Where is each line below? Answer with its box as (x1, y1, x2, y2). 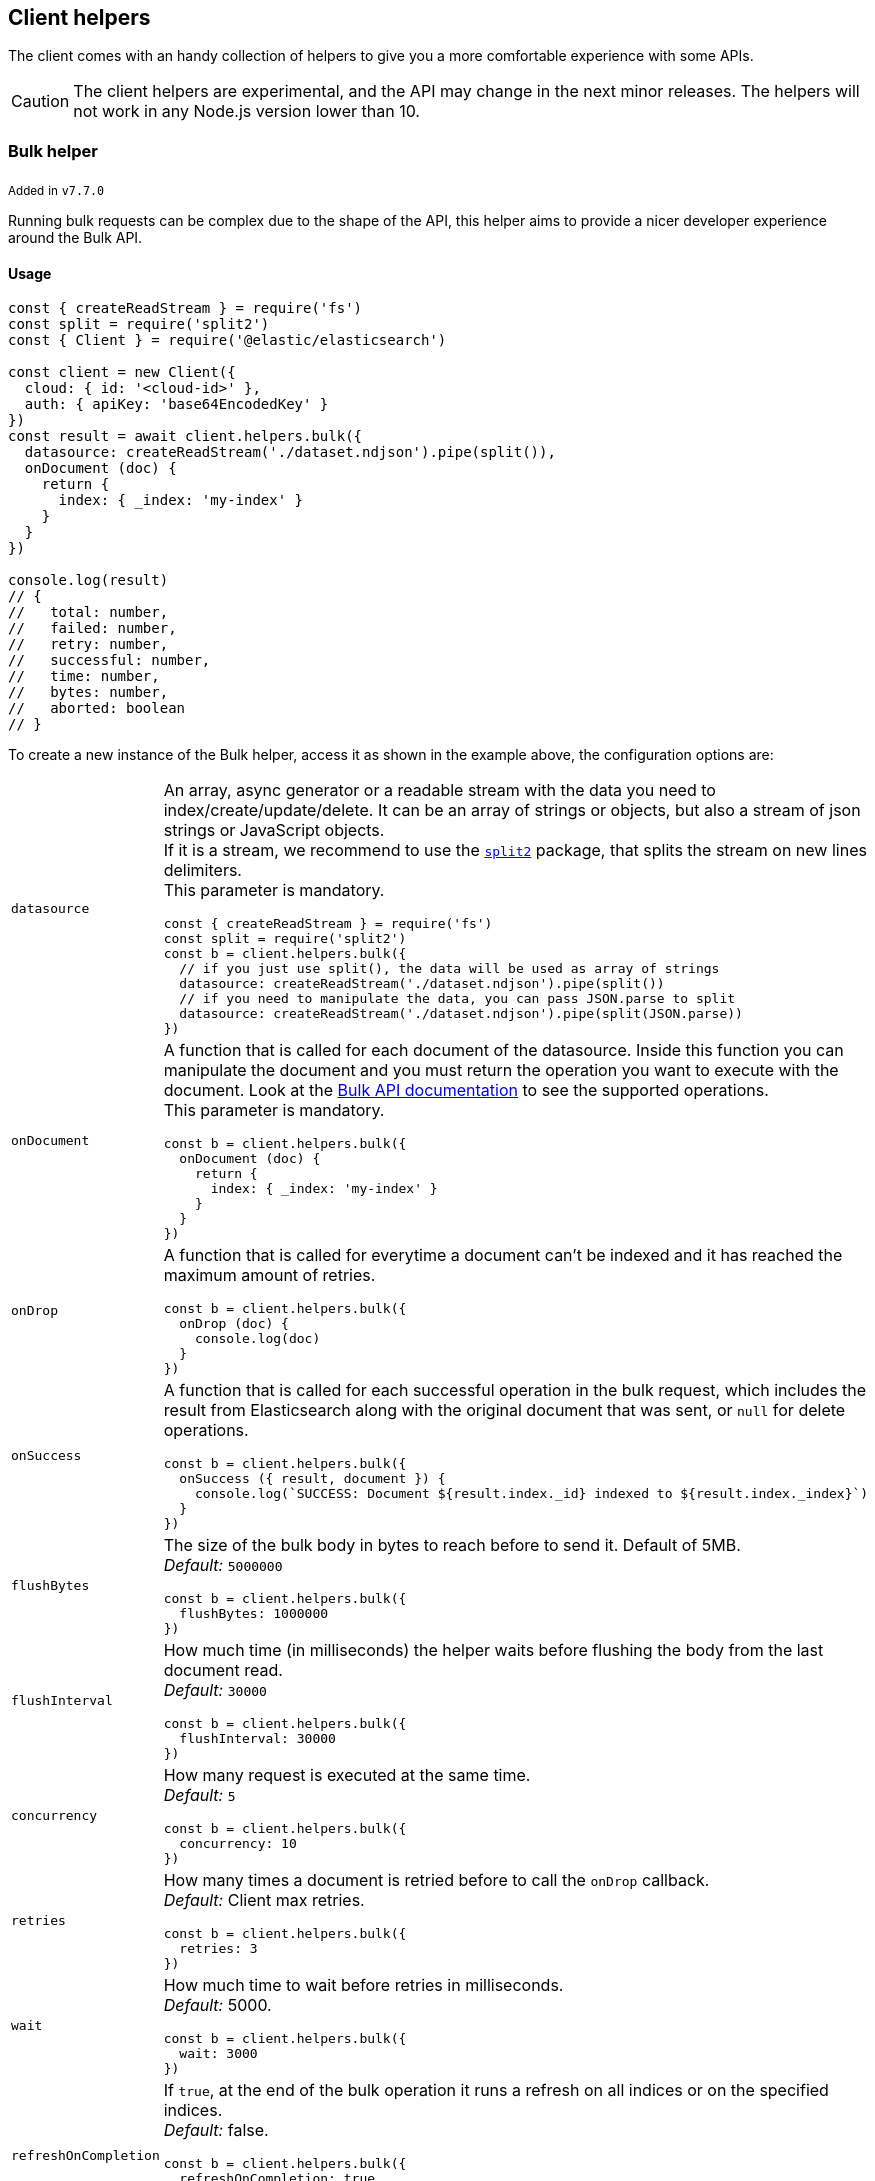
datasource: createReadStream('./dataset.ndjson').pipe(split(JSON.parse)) (179, 1006, 743, 1022)
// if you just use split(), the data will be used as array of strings (179, 961, 720, 977)
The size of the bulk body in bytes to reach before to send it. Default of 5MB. (163, 1535, 741, 1556)
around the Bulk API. (8, 228, 143, 246)
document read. (163, 1660, 283, 1681)
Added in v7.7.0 (8, 183, 104, 198)
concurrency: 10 (179, 1836, 297, 1852)
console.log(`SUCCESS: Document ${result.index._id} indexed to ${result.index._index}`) (195, 1486, 869, 1502)
